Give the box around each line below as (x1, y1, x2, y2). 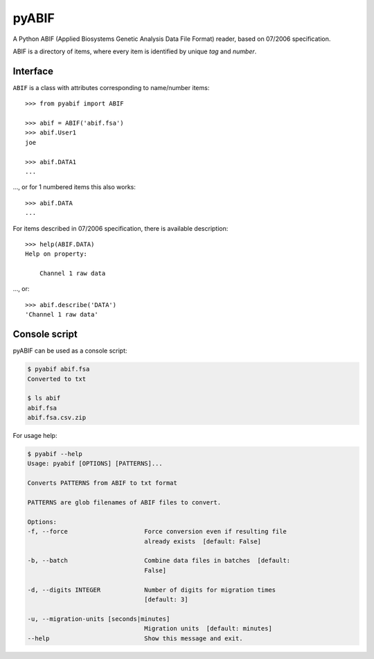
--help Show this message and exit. (27, 634, 243, 642)
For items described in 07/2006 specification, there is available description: (12, 224, 229, 232)
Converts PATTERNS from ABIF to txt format (27, 479, 178, 487)
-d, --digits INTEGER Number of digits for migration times (27, 586, 276, 594)
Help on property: (25, 250, 88, 258)
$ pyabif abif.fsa (27, 365, 90, 374)
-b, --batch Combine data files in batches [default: (27, 556, 291, 565)
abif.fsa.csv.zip (27, 414, 87, 422)
